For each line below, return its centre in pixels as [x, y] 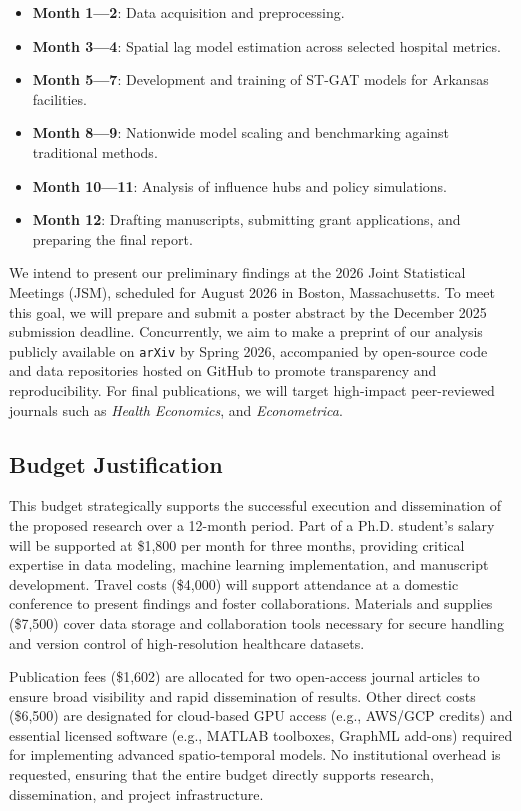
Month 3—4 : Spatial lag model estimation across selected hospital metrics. [266, 45]
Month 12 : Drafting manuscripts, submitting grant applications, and [246, 219]
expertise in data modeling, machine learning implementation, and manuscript [249, 564]
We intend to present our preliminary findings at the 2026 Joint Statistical [237, 272]
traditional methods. [95, 151]
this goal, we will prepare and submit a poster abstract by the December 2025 [248, 311]
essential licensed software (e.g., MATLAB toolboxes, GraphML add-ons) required [261, 734]
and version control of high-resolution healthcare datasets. [187, 642]
